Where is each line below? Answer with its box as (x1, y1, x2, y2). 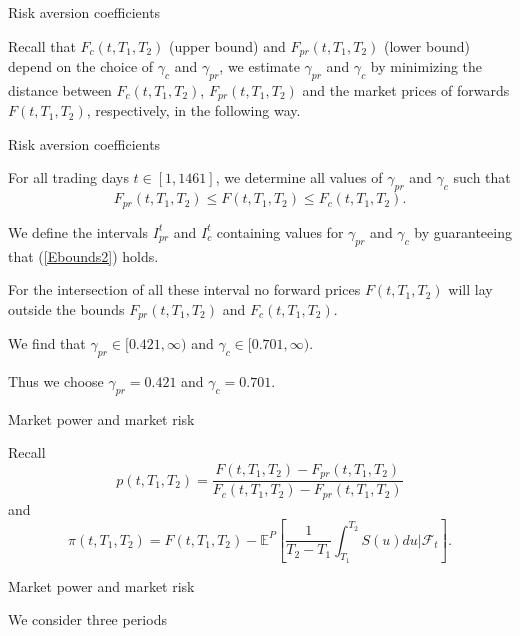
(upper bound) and (168, 35, 286, 56)
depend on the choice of (8, 56, 154, 77)
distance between (8, 79, 112, 100)
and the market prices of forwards (302, 79, 510, 100)
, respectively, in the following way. (86, 100, 301, 121)
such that (453, 167, 511, 188)
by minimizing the (370, 56, 483, 77)
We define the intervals (8, 221, 149, 242)
